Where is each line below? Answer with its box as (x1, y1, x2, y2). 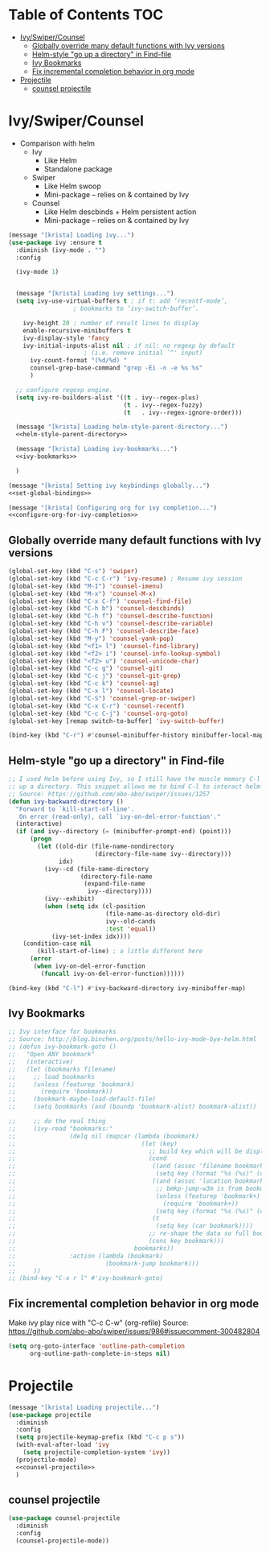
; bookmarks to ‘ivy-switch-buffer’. (72, 304, 199, 312)
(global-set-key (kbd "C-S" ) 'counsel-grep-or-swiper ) (8, 694, 196, 702)
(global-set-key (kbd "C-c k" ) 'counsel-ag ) (8, 679, 160, 688)
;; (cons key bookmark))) (8, 1237, 225, 1245)
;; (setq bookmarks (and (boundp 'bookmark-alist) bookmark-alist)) (8, 1103, 257, 1111)
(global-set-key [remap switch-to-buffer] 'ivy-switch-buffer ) (8, 717, 225, 725)
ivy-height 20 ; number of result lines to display (22, 319, 199, 327)
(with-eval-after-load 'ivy (15, 1441, 110, 1449)
